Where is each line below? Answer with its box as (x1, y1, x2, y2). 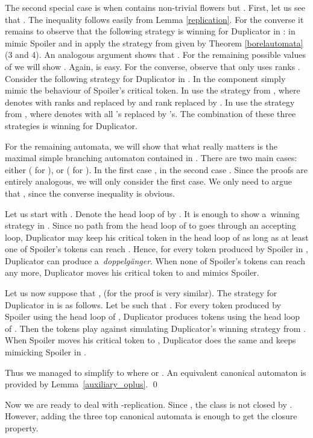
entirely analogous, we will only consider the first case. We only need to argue (5, 175, 292, 188)
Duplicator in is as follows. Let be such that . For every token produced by (5, 298, 281, 311)
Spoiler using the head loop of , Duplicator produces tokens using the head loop (5, 310, 300, 323)
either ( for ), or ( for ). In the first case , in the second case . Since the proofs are (5, 163, 308, 176)
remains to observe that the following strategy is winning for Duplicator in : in (5, 25, 296, 37)
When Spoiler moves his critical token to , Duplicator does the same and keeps (5, 334, 296, 346)
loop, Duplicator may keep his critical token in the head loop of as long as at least (5, 230, 309, 243)
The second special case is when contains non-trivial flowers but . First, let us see (5, 1, 305, 13)
